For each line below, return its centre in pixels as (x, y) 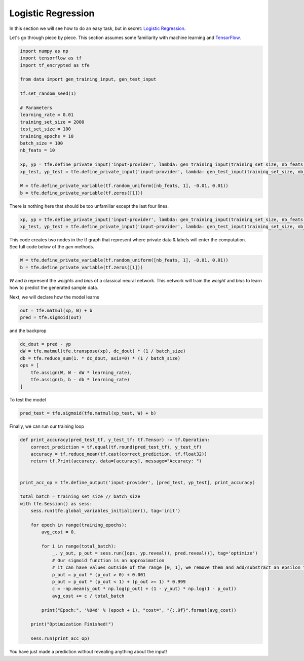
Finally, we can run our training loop (47, 426)
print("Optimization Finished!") (72, 624)
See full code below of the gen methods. (52, 247)
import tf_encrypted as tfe (55, 65)
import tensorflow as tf (51, 58)
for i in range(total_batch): (79, 546)
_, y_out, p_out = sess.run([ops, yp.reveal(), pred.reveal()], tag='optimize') (155, 553)
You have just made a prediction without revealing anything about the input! (88, 652)
